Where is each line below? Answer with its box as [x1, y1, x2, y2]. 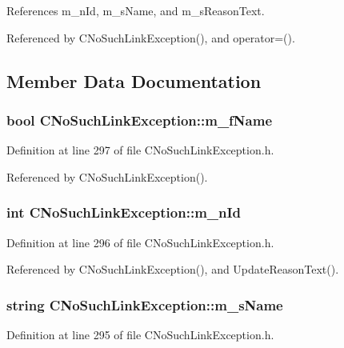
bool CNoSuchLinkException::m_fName [6, 110, 272, 130]
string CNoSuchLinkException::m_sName [6, 294, 283, 314]
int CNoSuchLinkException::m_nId [6, 202, 242, 222]
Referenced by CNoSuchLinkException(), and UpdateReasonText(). [6, 261, 339, 278]
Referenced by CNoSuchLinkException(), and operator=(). [6, 29, 295, 46]
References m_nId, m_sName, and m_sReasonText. [6, 2, 265, 18]
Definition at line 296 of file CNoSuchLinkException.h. [6, 234, 274, 250]
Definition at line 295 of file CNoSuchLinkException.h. [6, 326, 274, 342]
